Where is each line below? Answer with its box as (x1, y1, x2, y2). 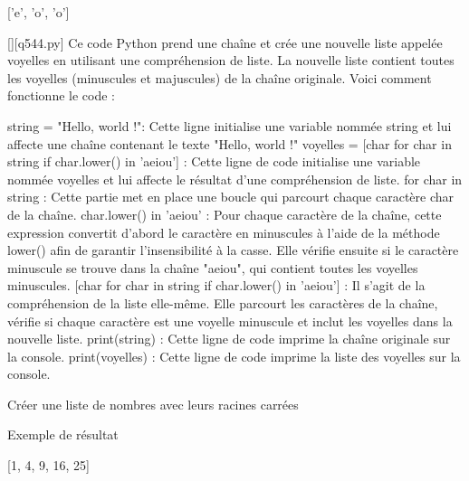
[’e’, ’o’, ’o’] (7, 3, 70, 21)
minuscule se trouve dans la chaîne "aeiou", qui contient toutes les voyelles (7, 258, 418, 277)
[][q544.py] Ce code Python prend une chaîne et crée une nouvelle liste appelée (7, 33, 443, 52)
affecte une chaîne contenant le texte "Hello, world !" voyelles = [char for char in (7, 134, 452, 153)
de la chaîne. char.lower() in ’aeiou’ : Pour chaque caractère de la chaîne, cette (7, 204, 442, 223)
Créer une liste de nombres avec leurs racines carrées (7, 394, 299, 413)
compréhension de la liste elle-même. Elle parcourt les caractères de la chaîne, (7, 293, 438, 312)
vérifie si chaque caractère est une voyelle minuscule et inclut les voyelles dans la (7, 311, 453, 330)
